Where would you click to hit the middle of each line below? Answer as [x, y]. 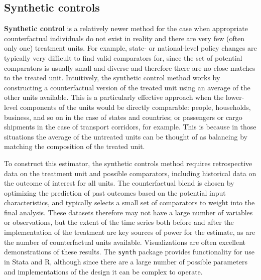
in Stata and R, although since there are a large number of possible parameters [126, 261]
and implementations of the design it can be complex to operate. [103, 271]
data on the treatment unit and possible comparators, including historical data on [130, 173]
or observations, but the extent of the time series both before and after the [119, 222]
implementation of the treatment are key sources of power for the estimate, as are [130, 232]
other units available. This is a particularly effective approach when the [114, 97]
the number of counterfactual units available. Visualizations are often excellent [125, 242]
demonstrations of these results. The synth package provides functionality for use [129, 252]
